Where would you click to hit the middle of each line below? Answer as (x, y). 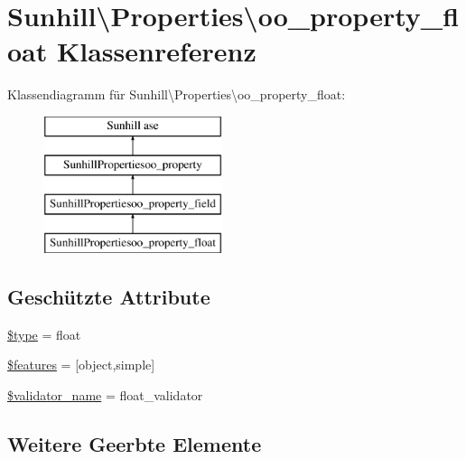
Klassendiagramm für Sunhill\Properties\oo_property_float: (177, 94)
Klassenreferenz (156, 51)
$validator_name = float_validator (105, 395)
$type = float (44, 334)
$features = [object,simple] (81, 365)
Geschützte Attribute (109, 297)
